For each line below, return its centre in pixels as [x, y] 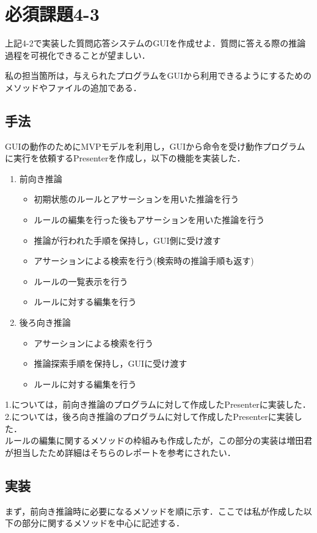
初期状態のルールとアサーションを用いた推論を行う [137, 199]
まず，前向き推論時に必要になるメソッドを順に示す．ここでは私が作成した [154, 511]
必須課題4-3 [52, 14]
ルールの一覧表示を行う [81, 281]
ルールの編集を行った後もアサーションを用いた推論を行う [149, 220]
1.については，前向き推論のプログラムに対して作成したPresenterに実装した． [158, 404]
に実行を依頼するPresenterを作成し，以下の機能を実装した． [125, 158]
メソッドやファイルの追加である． [73, 87]
